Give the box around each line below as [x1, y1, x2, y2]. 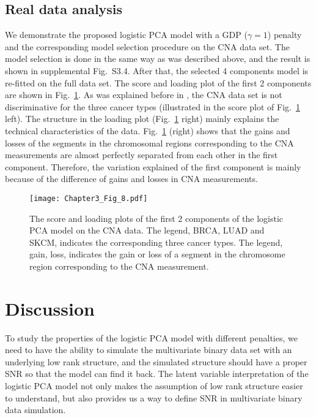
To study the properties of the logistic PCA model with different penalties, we [5, 331, 298, 344]
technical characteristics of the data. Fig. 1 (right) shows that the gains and [5, 124, 290, 137]
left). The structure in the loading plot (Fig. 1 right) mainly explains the [5, 112, 279, 125]
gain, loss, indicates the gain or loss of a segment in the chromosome [29, 248, 285, 260]
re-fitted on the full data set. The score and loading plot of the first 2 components [5, 76, 312, 89]
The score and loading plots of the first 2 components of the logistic [29, 211, 284, 224]
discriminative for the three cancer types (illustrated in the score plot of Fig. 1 [5, 100, 300, 113]
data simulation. [5, 403, 66, 416]
